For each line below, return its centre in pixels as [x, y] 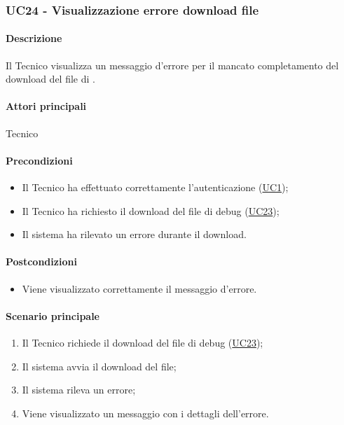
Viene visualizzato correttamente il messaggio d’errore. [139, 288]
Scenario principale [53, 315]
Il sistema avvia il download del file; [99, 366]
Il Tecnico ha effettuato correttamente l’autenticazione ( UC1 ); [155, 187]
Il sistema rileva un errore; [79, 390]
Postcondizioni [41, 262]
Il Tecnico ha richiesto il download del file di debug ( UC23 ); [151, 210]
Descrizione [34, 38]
